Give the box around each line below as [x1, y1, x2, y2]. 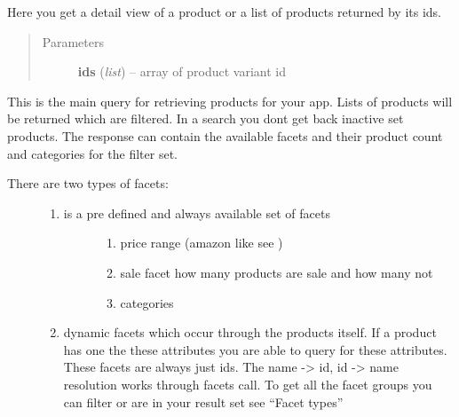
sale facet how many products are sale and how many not [120, 263, 433, 281]
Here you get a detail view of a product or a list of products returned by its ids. [7, 3, 441, 20]
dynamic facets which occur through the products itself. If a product [63, 323, 437, 342]
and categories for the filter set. [7, 144, 178, 162]
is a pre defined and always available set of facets [63, 203, 330, 222]
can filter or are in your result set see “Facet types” [63, 392, 344, 411]
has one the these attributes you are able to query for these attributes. [63, 340, 447, 358]
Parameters [42, 32, 104, 51]
